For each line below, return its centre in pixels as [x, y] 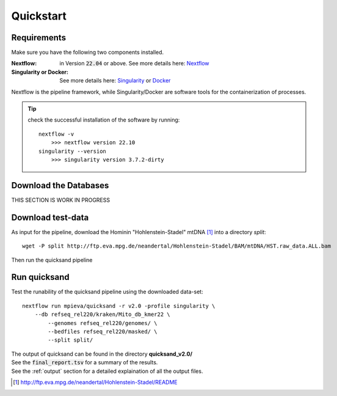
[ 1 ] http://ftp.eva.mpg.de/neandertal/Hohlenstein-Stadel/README [95, 382]
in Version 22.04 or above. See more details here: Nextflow [135, 64]
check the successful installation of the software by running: [104, 120]
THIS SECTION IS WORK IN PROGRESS [61, 200]
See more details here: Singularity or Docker [115, 81]
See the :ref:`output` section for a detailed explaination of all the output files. [107, 371]
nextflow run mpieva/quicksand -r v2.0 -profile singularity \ [119, 306]
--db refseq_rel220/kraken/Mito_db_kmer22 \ [102, 314]
